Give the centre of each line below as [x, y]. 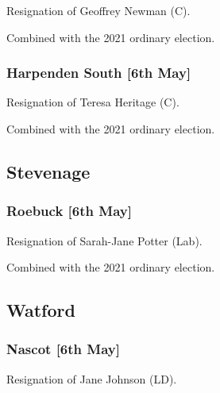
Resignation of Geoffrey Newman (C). [98, 10]
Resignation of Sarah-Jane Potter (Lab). [104, 240]
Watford [41, 310]
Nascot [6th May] [63, 349]
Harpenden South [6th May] [99, 73]
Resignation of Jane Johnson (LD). [92, 378]
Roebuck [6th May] [69, 211]
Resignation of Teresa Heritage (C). [93, 102]
